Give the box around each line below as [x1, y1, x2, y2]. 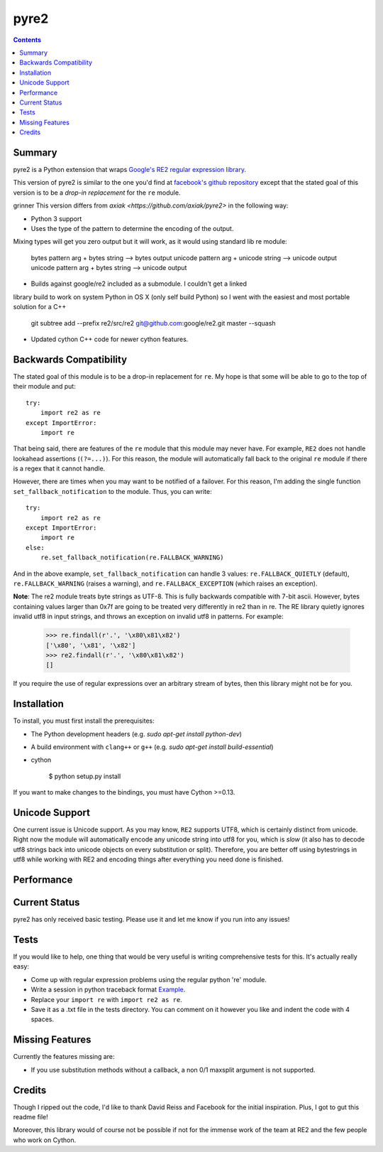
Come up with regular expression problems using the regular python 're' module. [30, 975, 267, 984]
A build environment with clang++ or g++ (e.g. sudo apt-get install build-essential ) [30, 743, 274, 751]
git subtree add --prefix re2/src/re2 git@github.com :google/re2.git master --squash [30, 318, 276, 327]
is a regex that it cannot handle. [13, 464, 106, 473]
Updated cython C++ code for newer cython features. [30, 335, 189, 344]
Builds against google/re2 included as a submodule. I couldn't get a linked [30, 279, 248, 288]
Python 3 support [30, 214, 82, 223]
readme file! [13, 1113, 49, 1121]
